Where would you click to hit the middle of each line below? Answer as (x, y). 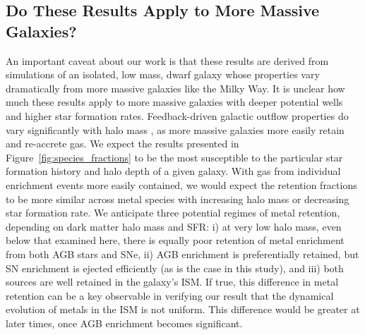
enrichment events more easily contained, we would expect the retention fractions (181, 184)
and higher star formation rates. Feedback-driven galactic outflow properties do (177, 115)
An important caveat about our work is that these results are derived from (167, 60)
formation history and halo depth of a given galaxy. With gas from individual (173, 171)
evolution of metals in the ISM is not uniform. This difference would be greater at (183, 309)
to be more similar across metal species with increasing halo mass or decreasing (178, 199)
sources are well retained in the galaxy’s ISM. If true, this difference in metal (172, 282)
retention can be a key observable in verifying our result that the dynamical (170, 295)
